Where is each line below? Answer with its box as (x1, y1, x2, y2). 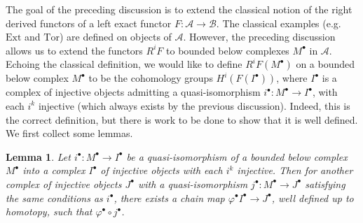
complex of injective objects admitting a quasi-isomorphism (6, 85, 261, 99)
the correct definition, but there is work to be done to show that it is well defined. (6, 112, 358, 127)
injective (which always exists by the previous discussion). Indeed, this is (38, 98, 350, 113)
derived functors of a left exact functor (6, 15, 172, 30)
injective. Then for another (237, 163, 353, 178)
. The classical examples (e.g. (216, 15, 341, 30)
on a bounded (296, 57, 355, 71)
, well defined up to (271, 190, 354, 205)
